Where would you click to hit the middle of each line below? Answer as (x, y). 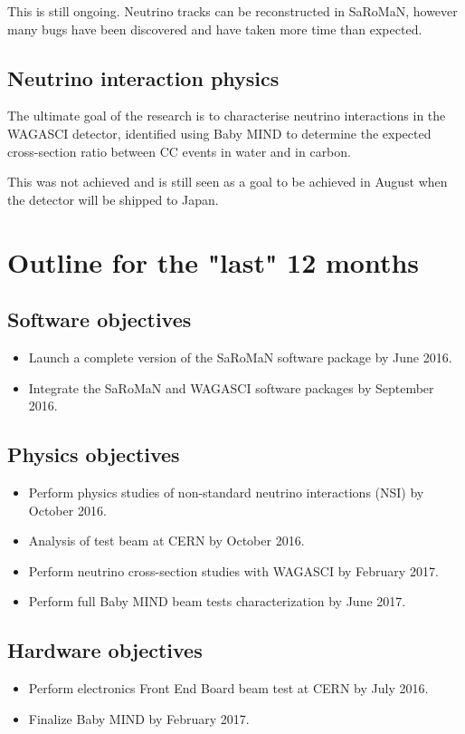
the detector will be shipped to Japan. (113, 199)
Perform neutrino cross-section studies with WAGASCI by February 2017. (233, 570)
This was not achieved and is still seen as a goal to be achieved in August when (228, 182)
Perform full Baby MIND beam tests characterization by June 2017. (217, 601)
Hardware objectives (105, 650)
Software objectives (100, 319)
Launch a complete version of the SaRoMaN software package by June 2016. (240, 357)
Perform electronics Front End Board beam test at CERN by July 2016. (228, 688)
